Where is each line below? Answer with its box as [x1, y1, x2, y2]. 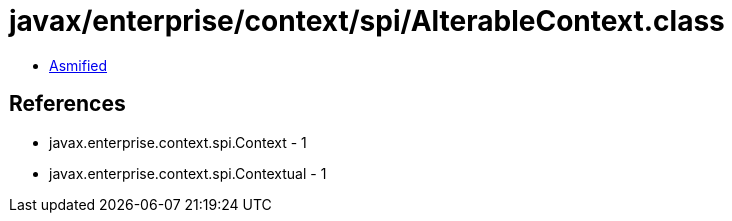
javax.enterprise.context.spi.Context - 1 [49, 133, 307, 151]
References [9, 91, 126, 117]
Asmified [49, 56, 108, 74]
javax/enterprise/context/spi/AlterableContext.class [9, 4, 725, 38]
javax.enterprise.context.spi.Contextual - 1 [49, 164, 327, 182]
